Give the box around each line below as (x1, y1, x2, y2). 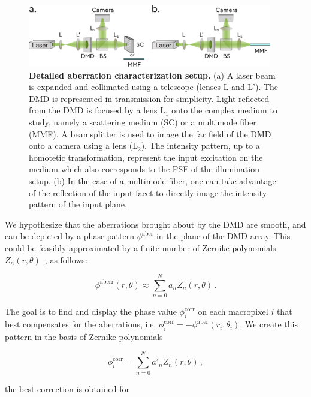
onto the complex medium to (171, 104, 277, 116)
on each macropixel (198, 305, 268, 318)
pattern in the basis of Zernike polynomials (5, 330, 163, 342)
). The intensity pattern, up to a (141, 139, 260, 152)
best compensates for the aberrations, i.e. (5, 318, 156, 330)
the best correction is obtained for (5, 382, 129, 395)
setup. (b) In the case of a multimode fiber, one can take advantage (29, 174, 276, 187)
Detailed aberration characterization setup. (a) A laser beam (29, 68, 276, 81)
